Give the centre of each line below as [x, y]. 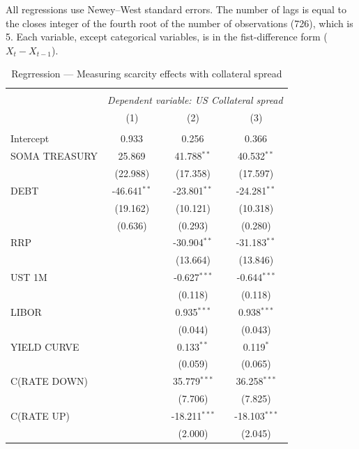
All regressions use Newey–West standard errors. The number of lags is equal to [176, 9]
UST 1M [29, 277]
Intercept [30, 138]
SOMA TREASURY [54, 156]
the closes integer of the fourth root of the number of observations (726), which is [179, 23]
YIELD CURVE [45, 346]
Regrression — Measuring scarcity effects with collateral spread [147, 74]
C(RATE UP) [40, 415]
